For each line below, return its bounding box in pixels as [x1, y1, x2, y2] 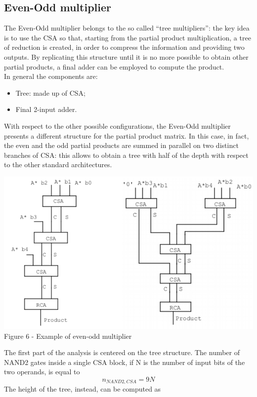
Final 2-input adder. [15, 104, 77, 114]
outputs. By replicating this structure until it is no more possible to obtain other [4, 51, 249, 62]
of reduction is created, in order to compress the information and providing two [4, 42, 245, 52]
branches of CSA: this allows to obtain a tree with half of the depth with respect [4, 149, 249, 160]
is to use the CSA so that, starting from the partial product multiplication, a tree [4, 32, 251, 42]
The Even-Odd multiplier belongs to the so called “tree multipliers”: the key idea [4, 23, 250, 33]
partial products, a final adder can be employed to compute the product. [4, 61, 224, 72]
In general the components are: [4, 71, 98, 81]
